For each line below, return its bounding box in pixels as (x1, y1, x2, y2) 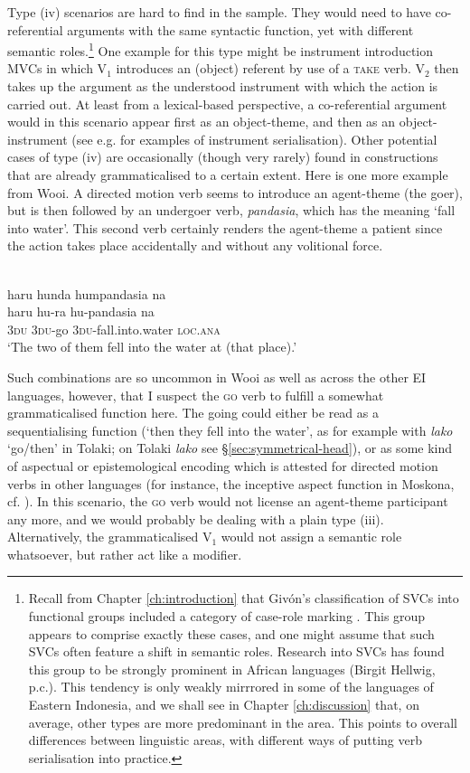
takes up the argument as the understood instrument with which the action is (7, 77, 438, 96)
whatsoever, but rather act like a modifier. (7, 544, 242, 563)
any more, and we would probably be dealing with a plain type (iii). (7, 509, 384, 528)
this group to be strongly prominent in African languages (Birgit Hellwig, (28, 659, 436, 678)
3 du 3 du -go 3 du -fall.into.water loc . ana (7, 319, 221, 338)
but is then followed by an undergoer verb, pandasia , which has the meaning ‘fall (7, 201, 456, 220)
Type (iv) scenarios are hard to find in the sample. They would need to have (7, 3, 431, 21)
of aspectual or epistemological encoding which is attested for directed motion (7, 456, 438, 475)
